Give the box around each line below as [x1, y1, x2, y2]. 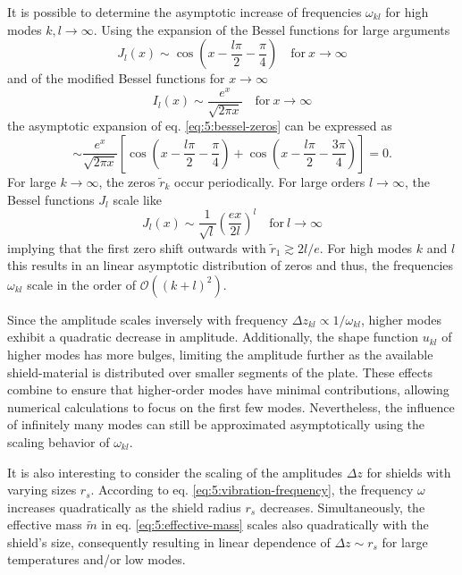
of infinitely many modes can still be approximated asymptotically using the [7, 415, 425, 434]
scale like [113, 190, 162, 208]
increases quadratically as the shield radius [7, 497, 241, 516]
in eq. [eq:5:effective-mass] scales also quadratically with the [101, 515, 429, 534]
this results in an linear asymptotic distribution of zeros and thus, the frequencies [7, 256, 453, 275]
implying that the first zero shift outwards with [7, 238, 266, 257]
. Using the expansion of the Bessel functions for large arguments [93, 20, 450, 38]
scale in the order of [27, 275, 137, 293]
